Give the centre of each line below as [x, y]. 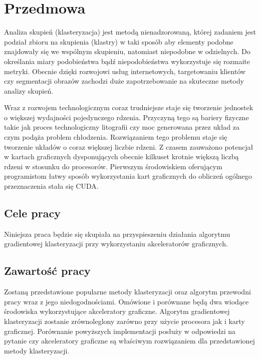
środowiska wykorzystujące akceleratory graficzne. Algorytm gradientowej [117, 311]
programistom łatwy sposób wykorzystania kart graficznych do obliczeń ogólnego [128, 176]
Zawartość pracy [47, 271]
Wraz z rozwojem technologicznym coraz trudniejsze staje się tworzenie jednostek [129, 107]
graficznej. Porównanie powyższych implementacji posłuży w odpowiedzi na [120, 331]
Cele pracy [32, 213]
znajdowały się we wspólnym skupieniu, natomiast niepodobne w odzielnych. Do [127, 51]
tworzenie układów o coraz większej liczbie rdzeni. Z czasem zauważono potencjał [129, 146]
